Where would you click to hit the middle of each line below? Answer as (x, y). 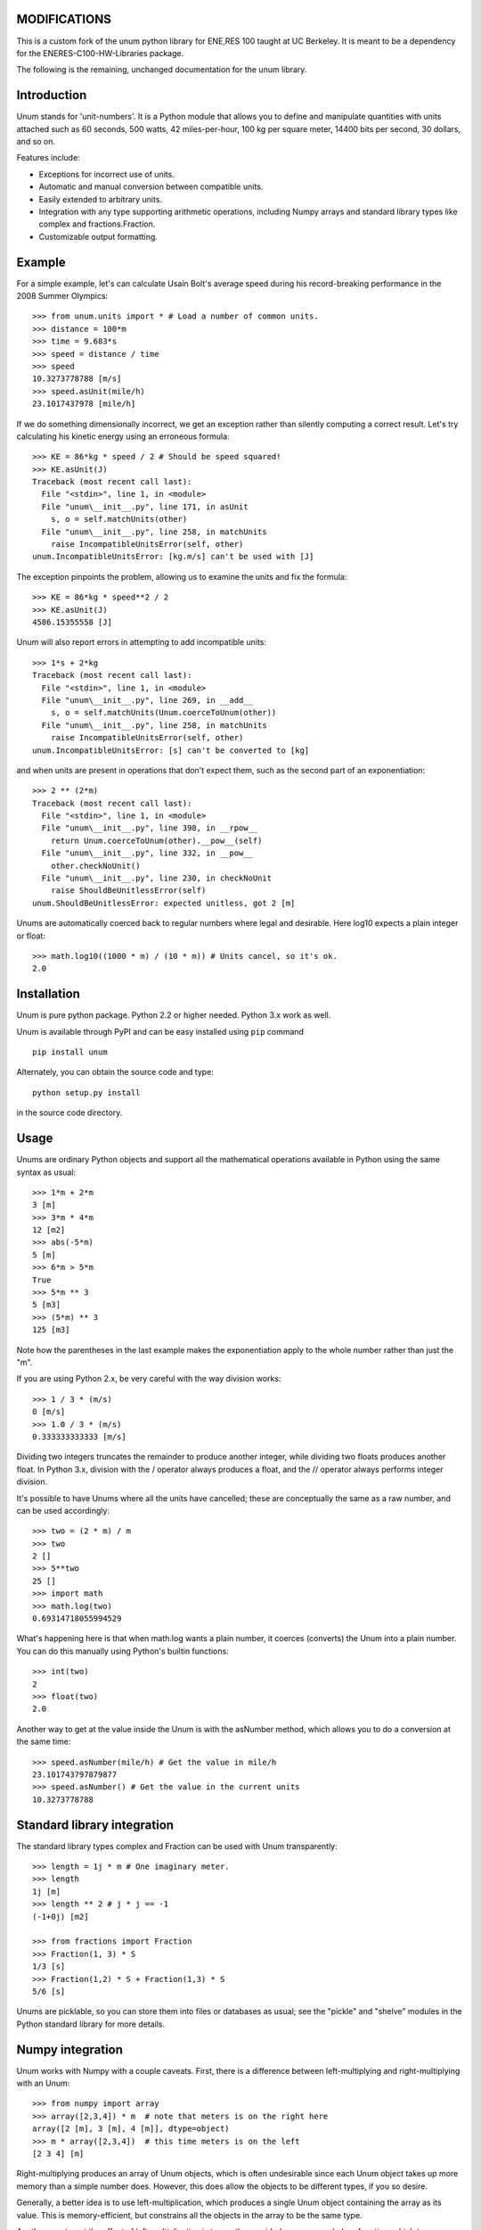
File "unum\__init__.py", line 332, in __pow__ (147, 853)
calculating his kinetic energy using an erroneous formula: (123, 436)
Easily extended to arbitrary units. (101, 199)
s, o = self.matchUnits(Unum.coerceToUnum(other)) (163, 713)
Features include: (48, 158)
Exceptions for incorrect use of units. (107, 174)
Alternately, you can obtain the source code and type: (115, 1072)
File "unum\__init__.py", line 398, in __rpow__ (150, 828)
